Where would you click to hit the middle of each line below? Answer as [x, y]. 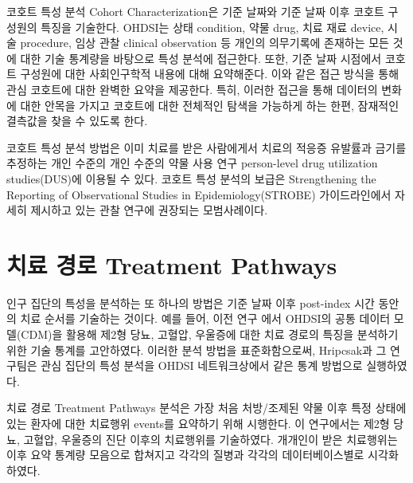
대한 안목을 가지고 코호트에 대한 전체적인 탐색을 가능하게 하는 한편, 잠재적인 [210, 105]
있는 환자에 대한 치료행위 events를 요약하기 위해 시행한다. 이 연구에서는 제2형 [198, 423]
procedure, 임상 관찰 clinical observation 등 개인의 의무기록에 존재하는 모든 [205, 43]
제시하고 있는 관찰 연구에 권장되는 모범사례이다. [149, 210]
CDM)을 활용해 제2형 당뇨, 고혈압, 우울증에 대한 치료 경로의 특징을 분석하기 [210, 334]
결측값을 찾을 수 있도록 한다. [77, 121]
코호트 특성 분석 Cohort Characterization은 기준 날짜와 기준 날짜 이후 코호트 [195, 11]
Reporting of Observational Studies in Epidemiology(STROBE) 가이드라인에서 [199, 194]
